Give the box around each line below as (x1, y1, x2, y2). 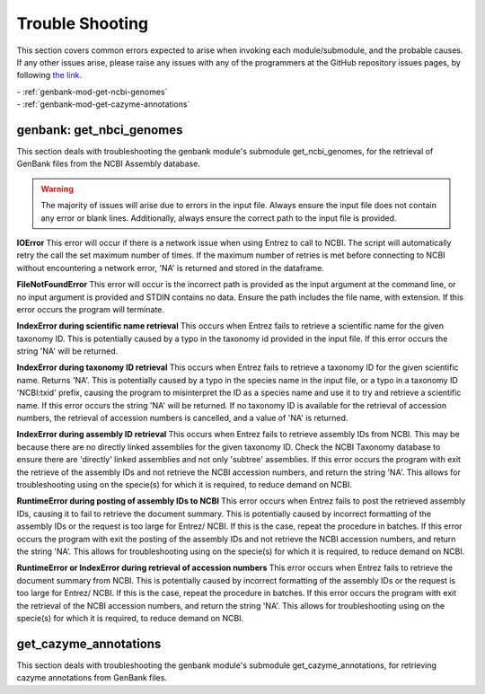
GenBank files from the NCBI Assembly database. (16, 158, 201, 170)
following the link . (16, 70, 83, 81)
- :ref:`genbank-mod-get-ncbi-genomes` (16, 86, 168, 97)
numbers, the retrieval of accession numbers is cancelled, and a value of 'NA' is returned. (16, 413, 348, 424)
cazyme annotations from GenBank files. (16, 672, 168, 683)
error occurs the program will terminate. (16, 303, 165, 314)
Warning (40, 183, 74, 194)
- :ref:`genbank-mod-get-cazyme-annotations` (16, 99, 190, 110)
